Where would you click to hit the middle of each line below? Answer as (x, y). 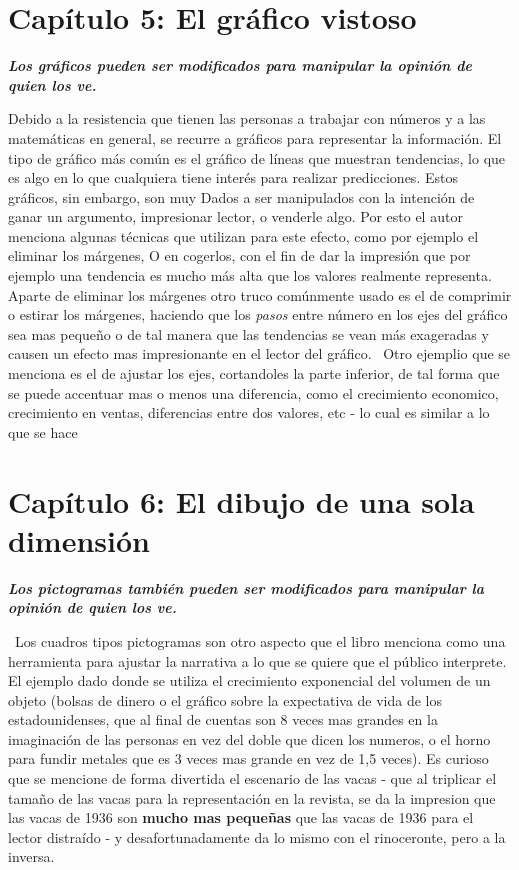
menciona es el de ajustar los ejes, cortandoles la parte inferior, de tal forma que (254, 373)
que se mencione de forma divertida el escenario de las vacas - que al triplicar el (252, 778)
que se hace (43, 431)
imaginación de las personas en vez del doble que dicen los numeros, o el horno (249, 738)
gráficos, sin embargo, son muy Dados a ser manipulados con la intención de (241, 196)
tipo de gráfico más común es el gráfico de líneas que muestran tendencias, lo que (257, 157)
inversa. (31, 856)
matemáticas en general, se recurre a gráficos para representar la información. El (255, 137)
